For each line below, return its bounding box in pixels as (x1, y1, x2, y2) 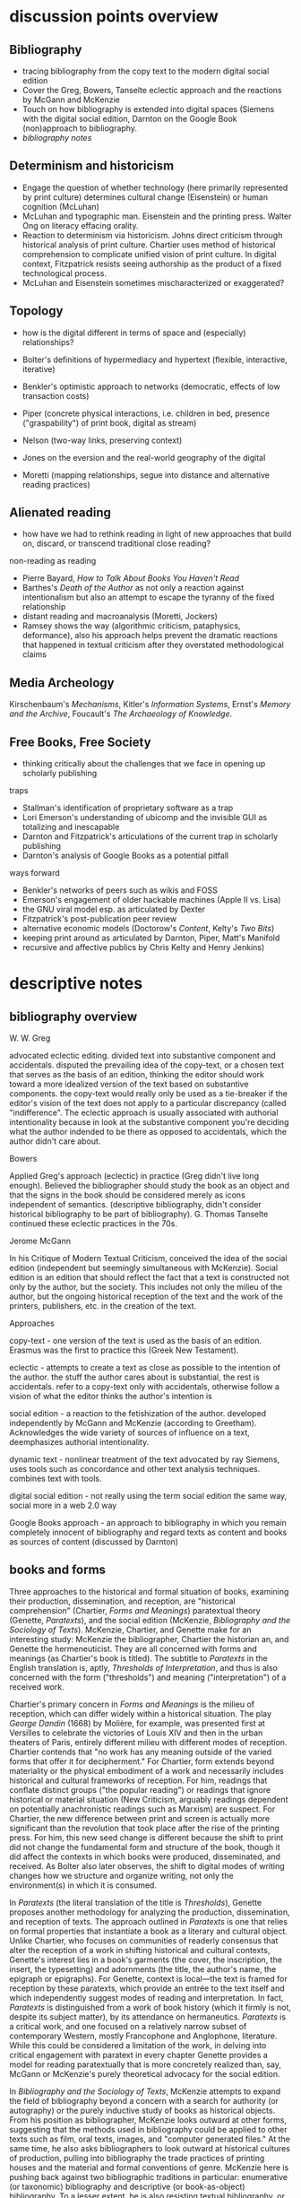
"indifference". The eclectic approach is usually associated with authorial (9, 1107, 279, 1118)
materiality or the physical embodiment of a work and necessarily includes (9, 1765, 284, 1776)
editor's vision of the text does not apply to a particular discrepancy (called (9, 1098, 287, 1109)
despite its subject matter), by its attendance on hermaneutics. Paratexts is (9, 2011, 287, 2022)
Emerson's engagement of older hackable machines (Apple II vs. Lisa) (21, 895, 281, 905)
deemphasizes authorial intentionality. (9, 1437, 150, 1448)
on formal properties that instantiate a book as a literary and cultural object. (9, 1925, 288, 1936)
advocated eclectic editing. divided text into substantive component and (9, 1051, 276, 1061)
